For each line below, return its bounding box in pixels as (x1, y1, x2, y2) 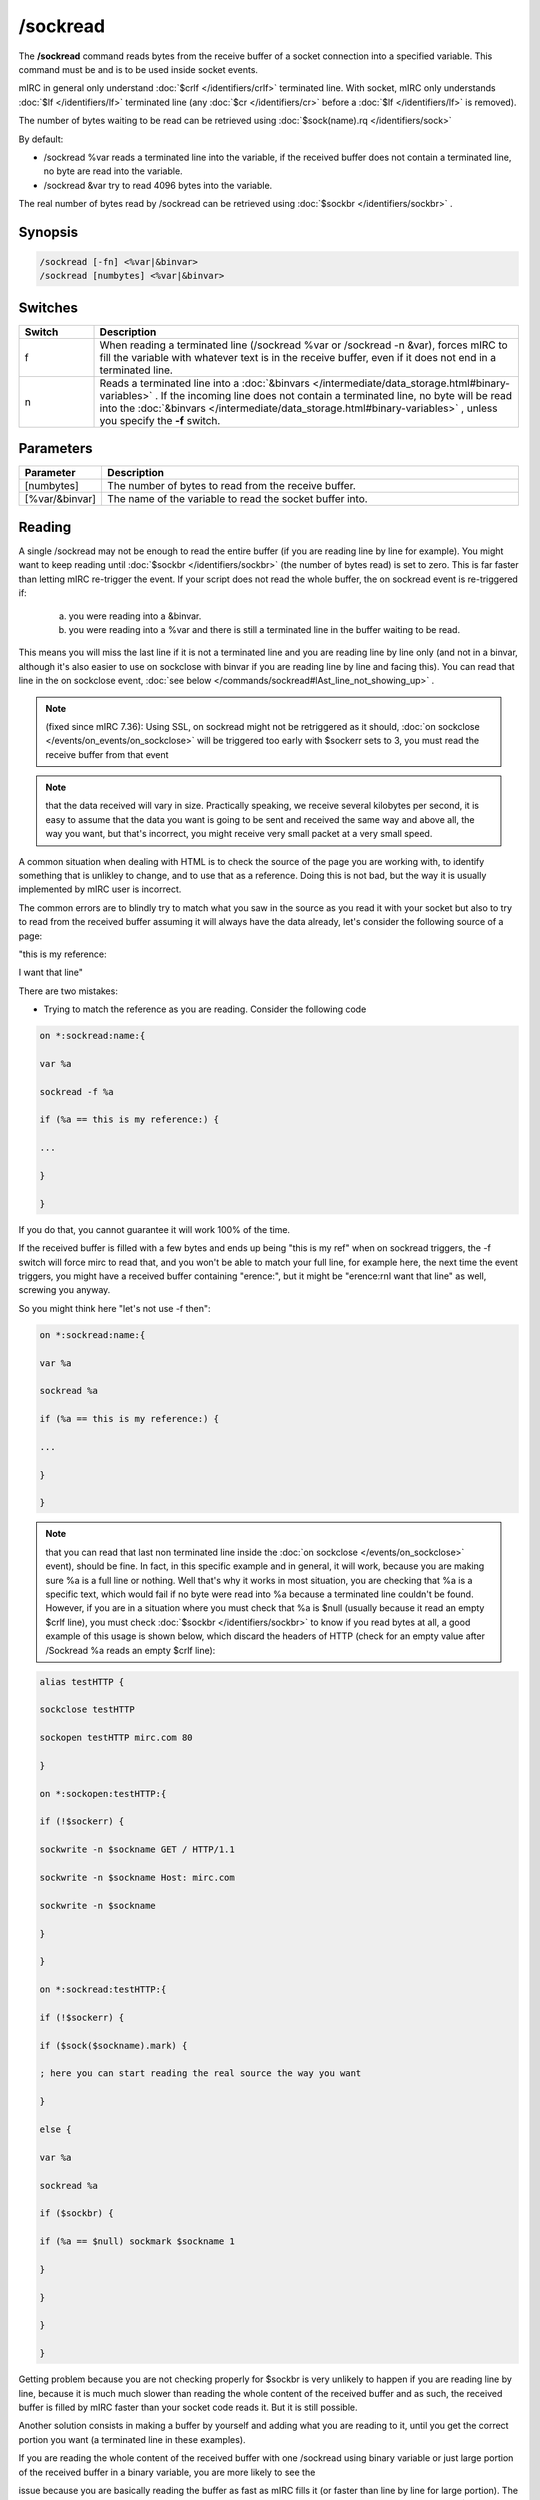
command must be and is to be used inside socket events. (18, 63, 259, 75)
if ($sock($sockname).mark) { (39, 2040, 188, 2051)
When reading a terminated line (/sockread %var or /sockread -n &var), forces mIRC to (99, 338, 509, 352)
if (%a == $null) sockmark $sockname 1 (39, 2236, 235, 2247)
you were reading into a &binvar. (68, 610, 202, 622)
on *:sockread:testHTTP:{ (39, 1984, 167, 1995)
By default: (18, 133, 64, 145)
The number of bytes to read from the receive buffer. (106, 479, 357, 493)
